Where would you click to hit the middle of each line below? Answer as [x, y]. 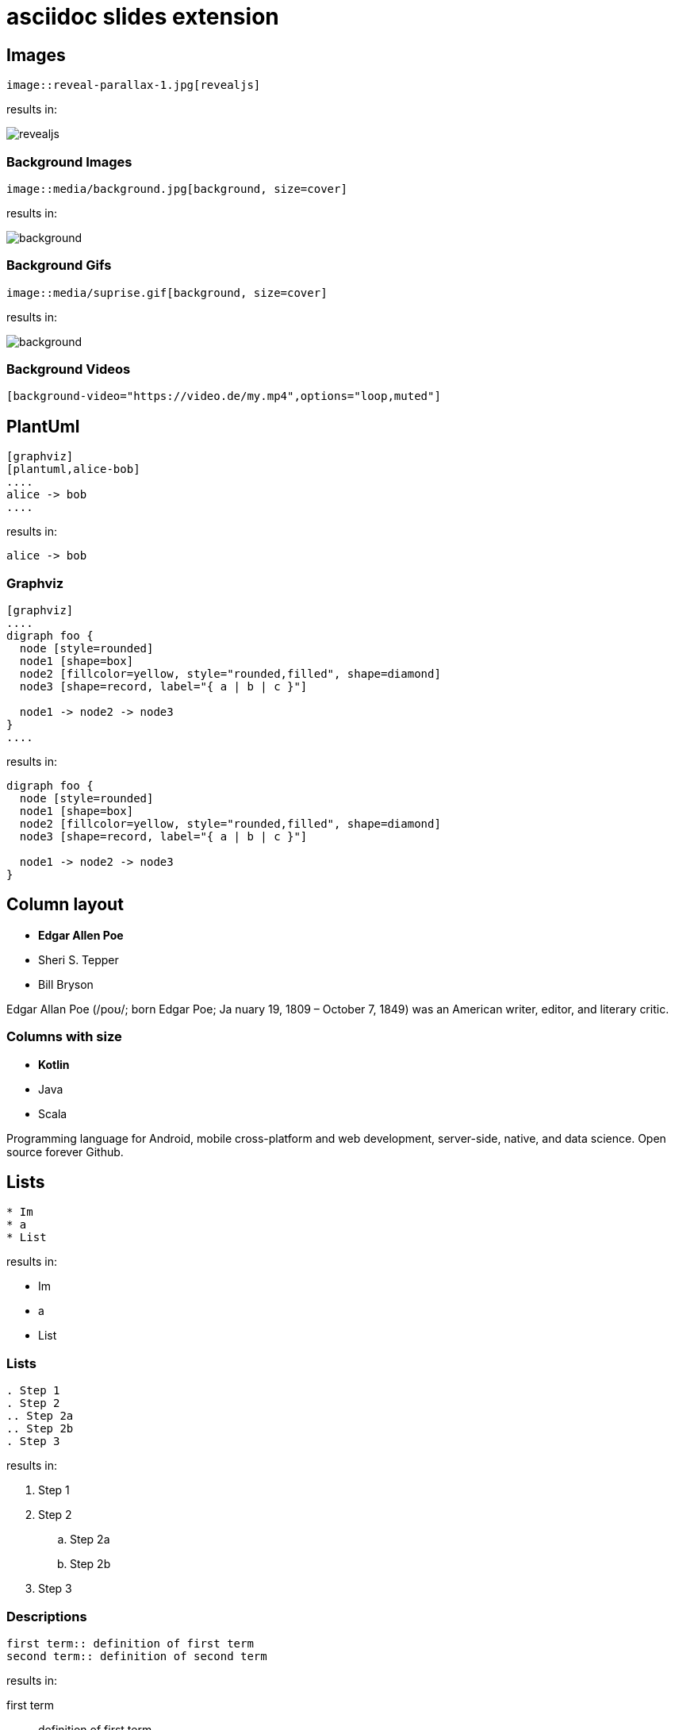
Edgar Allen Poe [81, 935]
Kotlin [54, 1064]
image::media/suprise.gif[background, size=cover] [167, 292]
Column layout [65, 905]
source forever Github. [65, 1151]
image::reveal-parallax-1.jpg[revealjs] [134, 85]
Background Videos [69, 369]
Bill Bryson [66, 984]
